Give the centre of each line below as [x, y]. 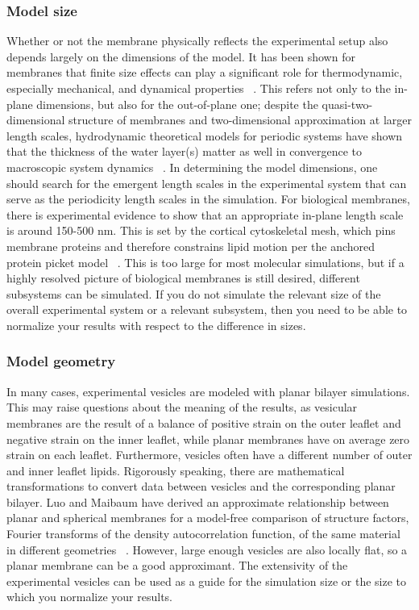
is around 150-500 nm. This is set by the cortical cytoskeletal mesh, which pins [201, 230]
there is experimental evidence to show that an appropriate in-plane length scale [205, 214]
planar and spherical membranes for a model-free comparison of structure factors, [208, 518]
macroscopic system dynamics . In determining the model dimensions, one [192, 167]
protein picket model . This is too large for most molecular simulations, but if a [205, 262]
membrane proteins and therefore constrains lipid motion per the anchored [191, 246]
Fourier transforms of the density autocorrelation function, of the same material [203, 534]
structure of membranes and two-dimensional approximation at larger [241, 120]
